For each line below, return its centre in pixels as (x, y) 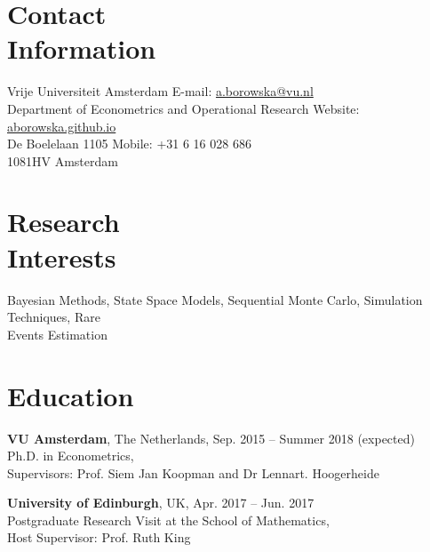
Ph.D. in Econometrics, (71, 456)
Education (71, 395)
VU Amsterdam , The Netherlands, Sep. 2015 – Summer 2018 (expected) (211, 438)
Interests (62, 256)
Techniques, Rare (54, 317)
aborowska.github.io (62, 126)
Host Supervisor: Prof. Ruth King (99, 537)
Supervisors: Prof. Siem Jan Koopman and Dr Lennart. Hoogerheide (193, 472)
